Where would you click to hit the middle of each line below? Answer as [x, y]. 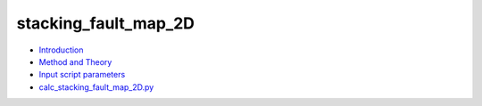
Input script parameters [82, 75]
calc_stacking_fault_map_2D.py [96, 87]
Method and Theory [75, 61]
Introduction [61, 50]
